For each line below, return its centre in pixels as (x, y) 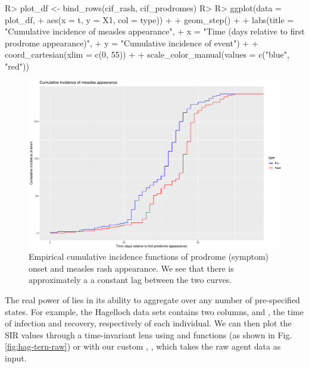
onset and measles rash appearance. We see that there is (131, 268)
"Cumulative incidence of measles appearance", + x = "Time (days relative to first (155, 31)
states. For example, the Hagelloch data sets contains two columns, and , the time (154, 311)
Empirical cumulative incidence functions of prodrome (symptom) (149, 257)
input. (16, 358)
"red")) (17, 66)
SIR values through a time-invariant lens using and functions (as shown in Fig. (149, 334)
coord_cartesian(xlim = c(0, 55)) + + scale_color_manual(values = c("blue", (147, 54)
